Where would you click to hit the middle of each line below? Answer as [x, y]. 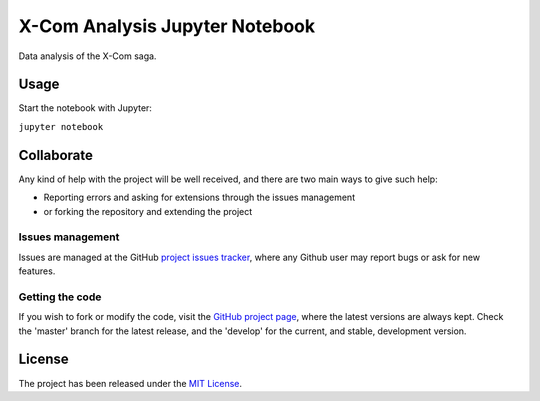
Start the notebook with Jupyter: [85, 108]
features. [37, 271]
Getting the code [60, 297]
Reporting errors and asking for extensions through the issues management [199, 197]
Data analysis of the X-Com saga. [87, 56]
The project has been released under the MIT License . [130, 383]
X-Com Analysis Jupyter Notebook [167, 26]
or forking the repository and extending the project [148, 211]
